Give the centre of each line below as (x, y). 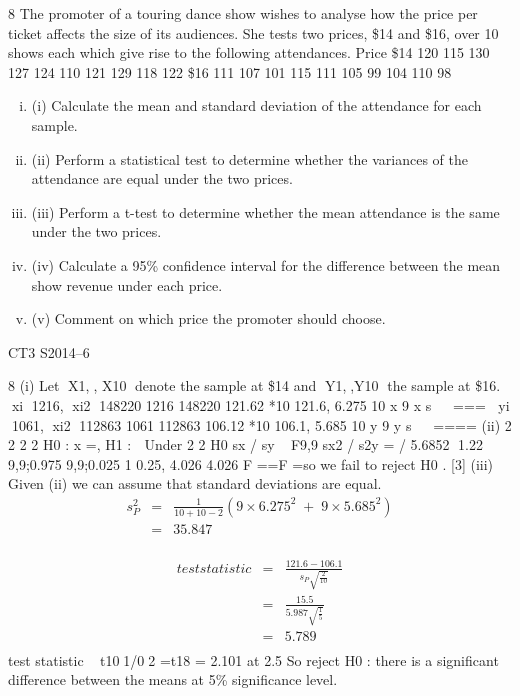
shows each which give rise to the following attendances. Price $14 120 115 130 (249, 52)
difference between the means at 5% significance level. (173, 679)
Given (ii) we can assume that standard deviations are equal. (195, 483)
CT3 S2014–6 (49, 351)
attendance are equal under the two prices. (162, 178)
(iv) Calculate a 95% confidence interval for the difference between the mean (266, 264)
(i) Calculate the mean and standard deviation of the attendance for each (256, 105)
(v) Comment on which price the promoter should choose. (208, 318)
